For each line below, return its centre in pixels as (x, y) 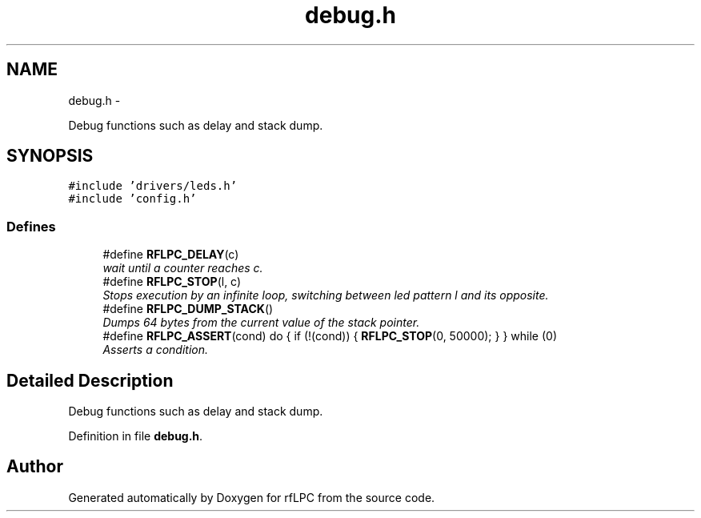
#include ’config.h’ (132, 199)
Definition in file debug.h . (136, 436)
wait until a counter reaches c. (183, 268)
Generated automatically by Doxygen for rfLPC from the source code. (252, 497)
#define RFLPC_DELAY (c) (171, 255)
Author (35, 467)
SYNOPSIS (50, 156)
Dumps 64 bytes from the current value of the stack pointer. (261, 323)
